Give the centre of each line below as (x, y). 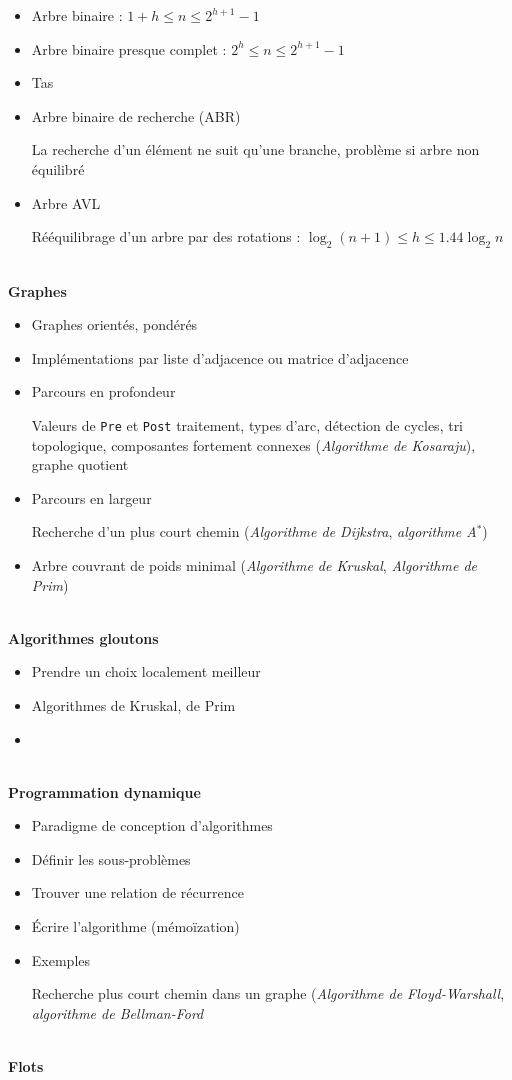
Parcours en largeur (91, 497)
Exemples (61, 959)
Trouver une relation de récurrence (137, 892)
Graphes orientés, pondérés (114, 324)
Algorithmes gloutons (83, 637)
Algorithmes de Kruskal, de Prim (133, 704)
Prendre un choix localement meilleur (146, 671)
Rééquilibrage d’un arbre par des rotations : (166, 236)
